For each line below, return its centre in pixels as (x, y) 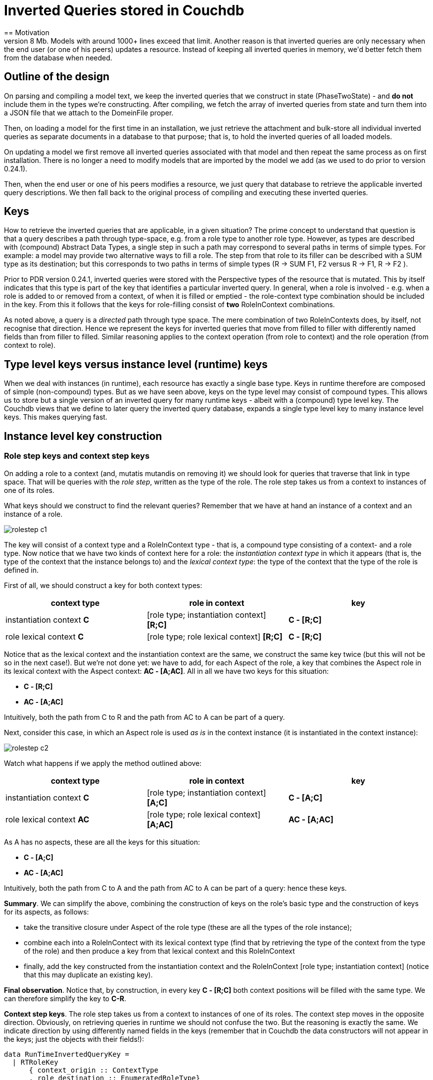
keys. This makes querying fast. (56, 417)
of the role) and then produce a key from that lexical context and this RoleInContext (159, 951)
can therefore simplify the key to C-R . (65, 998)
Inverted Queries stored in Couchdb (124, 10)
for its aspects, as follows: (47, 912)
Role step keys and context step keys (77, 456)
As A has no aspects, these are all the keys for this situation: (102, 842)
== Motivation (27, 32)
